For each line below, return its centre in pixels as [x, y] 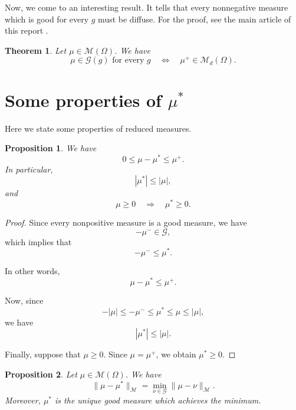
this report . [27, 30]
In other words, [32, 271]
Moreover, [23, 400]
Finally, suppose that [43, 354]
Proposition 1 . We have [51, 148]
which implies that [38, 241]
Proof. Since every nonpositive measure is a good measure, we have [126, 222]
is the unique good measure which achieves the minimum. [158, 400]
